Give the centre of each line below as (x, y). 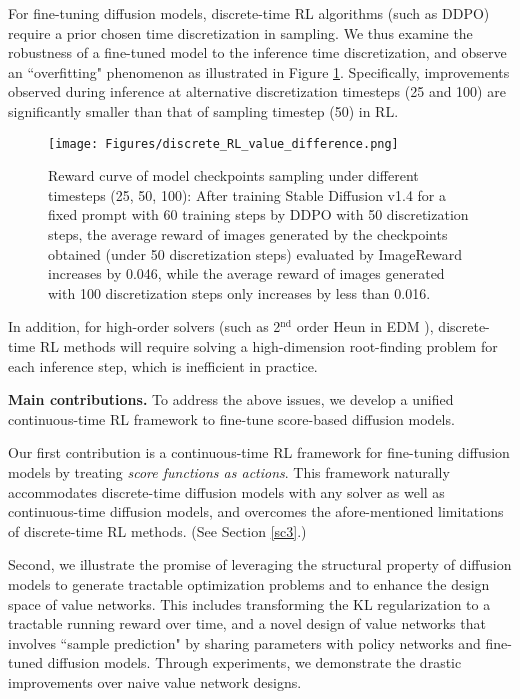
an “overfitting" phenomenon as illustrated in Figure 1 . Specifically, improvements (259, 71)
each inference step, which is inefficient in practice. (163, 365)
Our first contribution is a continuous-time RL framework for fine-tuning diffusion (259, 452)
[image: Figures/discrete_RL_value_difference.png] (223, 143)
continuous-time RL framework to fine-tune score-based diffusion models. (231, 418)
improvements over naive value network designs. (155, 681)
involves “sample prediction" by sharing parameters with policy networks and (244, 642)
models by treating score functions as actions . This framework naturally (229, 471)
